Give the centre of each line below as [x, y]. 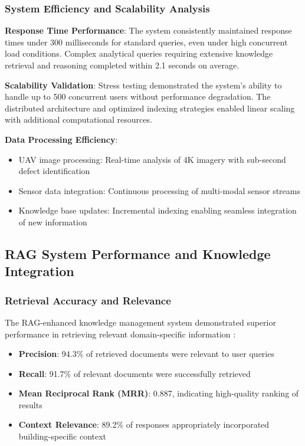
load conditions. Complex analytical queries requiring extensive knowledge [139, 53]
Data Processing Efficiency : [61, 139]
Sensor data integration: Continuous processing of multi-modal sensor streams [159, 190]
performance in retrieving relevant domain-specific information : [120, 334]
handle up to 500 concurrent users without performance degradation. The [138, 96]
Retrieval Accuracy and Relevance [88, 300]
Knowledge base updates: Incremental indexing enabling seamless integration [158, 210]
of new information [53, 222]
